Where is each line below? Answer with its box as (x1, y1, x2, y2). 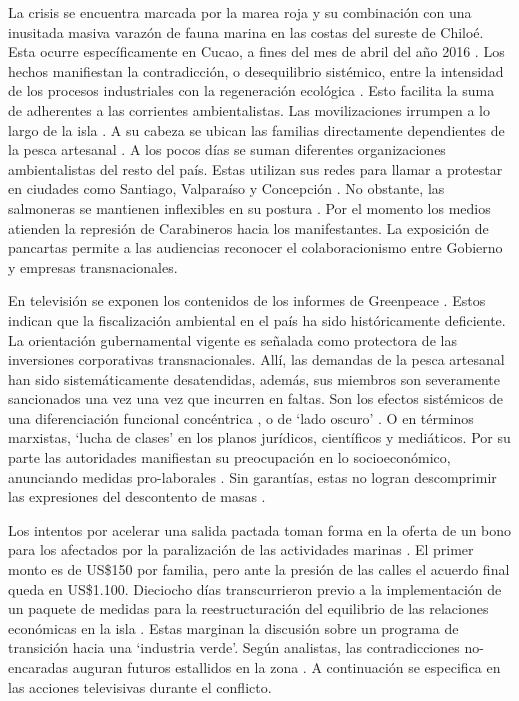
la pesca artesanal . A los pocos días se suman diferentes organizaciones (8, 139, 446, 160)
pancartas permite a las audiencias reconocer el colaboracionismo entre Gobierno (8, 237, 503, 258)
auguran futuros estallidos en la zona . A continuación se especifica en (72, 657, 501, 677)
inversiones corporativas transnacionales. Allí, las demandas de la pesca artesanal (8, 349, 505, 370)
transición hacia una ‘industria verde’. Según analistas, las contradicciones (8, 637, 460, 658)
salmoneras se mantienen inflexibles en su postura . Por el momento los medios (8, 197, 491, 218)
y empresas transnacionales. (8, 256, 178, 277)
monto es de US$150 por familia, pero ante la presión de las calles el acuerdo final (8, 559, 510, 580)
